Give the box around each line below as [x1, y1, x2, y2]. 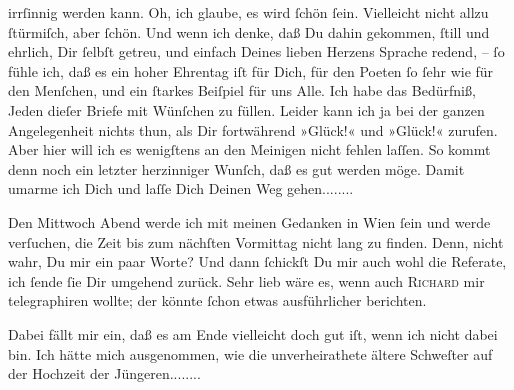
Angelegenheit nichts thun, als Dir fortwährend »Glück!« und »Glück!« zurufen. [8, 119, 498, 140]
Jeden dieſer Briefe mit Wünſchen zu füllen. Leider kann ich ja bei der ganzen [8, 99, 485, 120]
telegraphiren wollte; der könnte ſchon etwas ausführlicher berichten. [8, 290, 427, 311]
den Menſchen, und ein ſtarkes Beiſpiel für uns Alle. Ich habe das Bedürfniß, [8, 80, 476, 101]
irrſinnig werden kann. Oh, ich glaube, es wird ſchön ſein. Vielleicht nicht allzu [8, 2, 489, 22]
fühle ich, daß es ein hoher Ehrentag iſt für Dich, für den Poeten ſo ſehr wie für [8, 60, 494, 81]
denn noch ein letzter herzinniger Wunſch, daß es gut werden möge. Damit [8, 158, 465, 179]
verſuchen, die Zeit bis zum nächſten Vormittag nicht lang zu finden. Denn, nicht [8, 231, 504, 252]
